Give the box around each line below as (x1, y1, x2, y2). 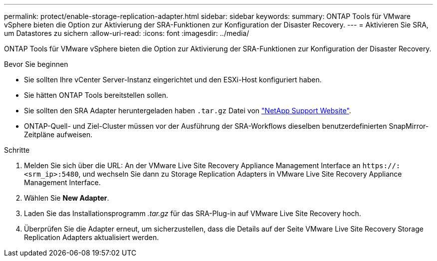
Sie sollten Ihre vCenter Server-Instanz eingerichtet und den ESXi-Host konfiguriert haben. (24, 75, 322, 84)
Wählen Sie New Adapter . (24, 194, 109, 202)
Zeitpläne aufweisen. (24, 130, 93, 139)
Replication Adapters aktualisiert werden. (24, 233, 159, 242)
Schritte (4, 146, 30, 154)
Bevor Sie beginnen (4, 60, 68, 68)
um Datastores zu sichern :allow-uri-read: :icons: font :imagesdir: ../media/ (4, 29, 249, 37)
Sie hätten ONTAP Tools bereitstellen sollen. (24, 91, 169, 99)
